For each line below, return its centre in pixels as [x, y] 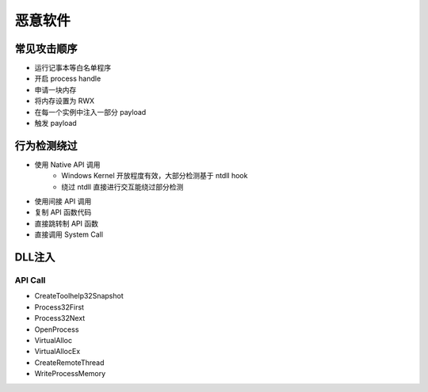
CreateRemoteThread [69, 362]
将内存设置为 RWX [65, 101]
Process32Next [60, 318]
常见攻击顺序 [46, 49]
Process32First [59, 307]
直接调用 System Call [69, 234]
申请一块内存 [55, 89]
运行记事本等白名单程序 [73, 68]
